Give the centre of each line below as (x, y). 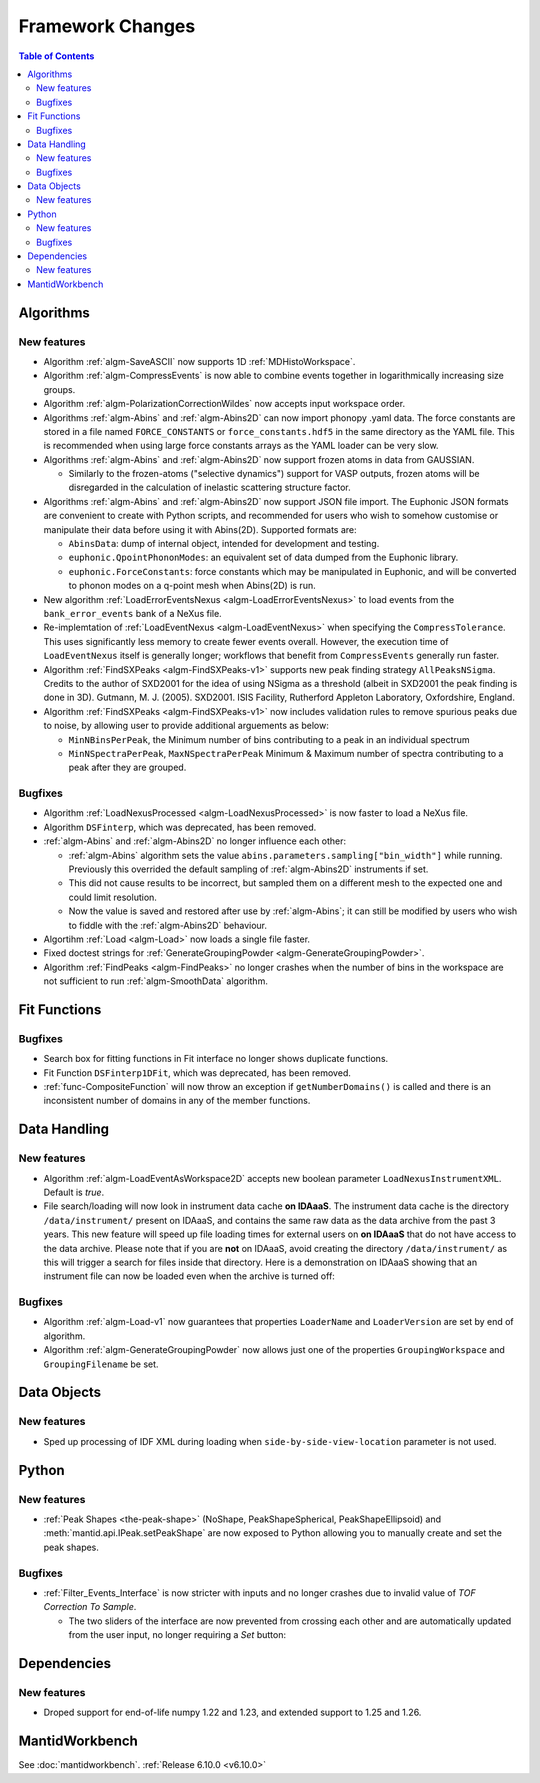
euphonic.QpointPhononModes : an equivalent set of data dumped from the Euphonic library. (263, 557)
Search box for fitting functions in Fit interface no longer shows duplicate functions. (216, 1059)
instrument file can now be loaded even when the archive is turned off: (189, 1276)
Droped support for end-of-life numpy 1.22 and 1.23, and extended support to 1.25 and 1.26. (232, 1712)
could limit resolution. (112, 897)
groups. (59, 389)
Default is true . (74, 1192)
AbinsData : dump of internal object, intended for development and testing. (224, 544)
